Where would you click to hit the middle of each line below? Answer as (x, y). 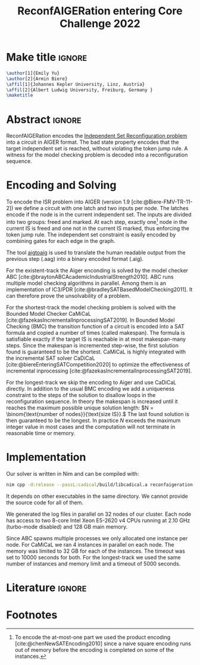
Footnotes (32, 615)
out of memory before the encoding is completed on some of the (94, 649)
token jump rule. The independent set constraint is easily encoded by (91, 235)
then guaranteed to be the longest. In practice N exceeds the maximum (93, 420)
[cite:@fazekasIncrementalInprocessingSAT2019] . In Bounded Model (90, 320)
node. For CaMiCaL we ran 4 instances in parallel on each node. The (90, 544)
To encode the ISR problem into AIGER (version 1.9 (68, 202)
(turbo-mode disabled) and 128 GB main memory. (67, 527)
